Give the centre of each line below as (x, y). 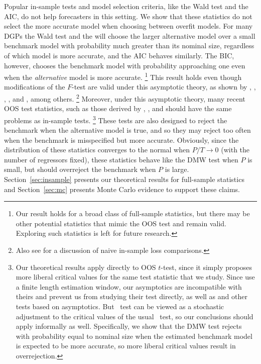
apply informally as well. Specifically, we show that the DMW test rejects (129, 326)
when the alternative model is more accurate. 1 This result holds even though (123, 76)
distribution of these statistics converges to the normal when (97, 150)
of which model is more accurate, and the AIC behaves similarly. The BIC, (119, 55)
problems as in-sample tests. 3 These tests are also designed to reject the (116, 119)
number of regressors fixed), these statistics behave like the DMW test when (121, 159)
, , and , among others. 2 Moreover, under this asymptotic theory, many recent (125, 98)
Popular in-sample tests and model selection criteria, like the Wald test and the (126, 6)
